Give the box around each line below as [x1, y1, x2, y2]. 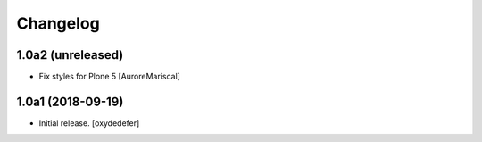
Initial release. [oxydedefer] [38, 117, 140, 129]
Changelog [16, 13, 100, 33]
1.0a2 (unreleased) [16, 47, 124, 63]
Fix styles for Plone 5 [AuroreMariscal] [38, 71, 180, 82]
